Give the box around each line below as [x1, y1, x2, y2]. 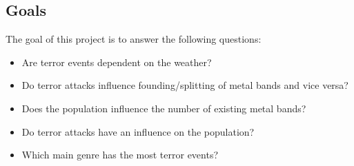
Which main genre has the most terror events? [21, 147, 219, 162]
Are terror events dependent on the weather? [21, 54, 212, 69]
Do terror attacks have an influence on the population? [21, 124, 255, 138]
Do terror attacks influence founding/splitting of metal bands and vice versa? [21, 78, 348, 92]
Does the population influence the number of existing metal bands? [21, 101, 306, 115]
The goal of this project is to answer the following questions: [6, 32, 262, 46]
